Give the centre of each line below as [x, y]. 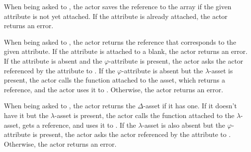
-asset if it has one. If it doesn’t [190, 106]
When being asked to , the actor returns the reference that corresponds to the [120, 42]
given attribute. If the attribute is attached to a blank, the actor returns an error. [126, 51]
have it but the [26, 115]
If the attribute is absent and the [53, 60]
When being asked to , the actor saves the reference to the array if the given [118, 6]
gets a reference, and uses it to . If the [79, 125]
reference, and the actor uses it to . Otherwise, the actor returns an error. [114, 89]
